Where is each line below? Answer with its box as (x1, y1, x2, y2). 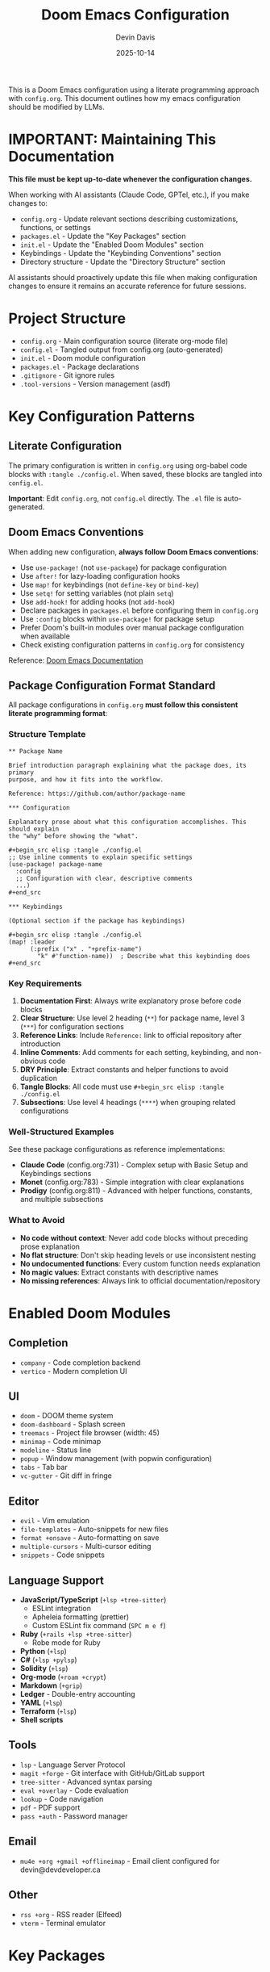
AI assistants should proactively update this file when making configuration (8, 272, 258, 282)
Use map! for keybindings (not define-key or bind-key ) (19, 580, 200, 589)
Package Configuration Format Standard (8, 679, 216, 693)
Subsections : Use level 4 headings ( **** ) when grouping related (19, 1098, 236, 1107)
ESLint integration (31, 1604, 91, 1614)
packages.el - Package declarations (19, 362, 139, 371)
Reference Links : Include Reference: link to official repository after (19, 1031, 242, 1040)
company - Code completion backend (19, 1358, 141, 1367)
